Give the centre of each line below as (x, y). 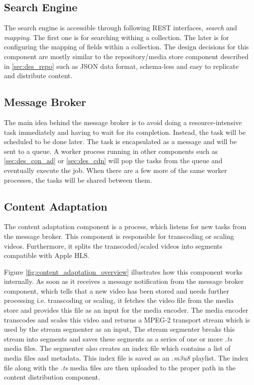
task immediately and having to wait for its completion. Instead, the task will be (125, 132)
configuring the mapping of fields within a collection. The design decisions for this (127, 47)
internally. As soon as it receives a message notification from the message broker (124, 281)
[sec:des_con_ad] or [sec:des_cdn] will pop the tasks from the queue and (113, 160)
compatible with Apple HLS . (47, 255)
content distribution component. (52, 377)
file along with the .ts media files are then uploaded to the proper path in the (120, 367)
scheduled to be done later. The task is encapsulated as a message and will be (120, 141)
